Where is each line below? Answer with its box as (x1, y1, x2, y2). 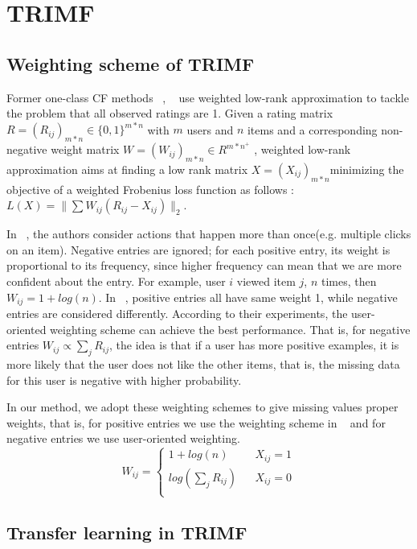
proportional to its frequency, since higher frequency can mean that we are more (6, 257, 402, 274)
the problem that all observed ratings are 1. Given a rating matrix (6, 105, 333, 122)
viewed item (236, 273, 296, 290)
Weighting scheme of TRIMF (6, 51, 255, 76)
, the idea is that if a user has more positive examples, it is (109, 336, 399, 353)
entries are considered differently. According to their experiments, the (6, 305, 348, 322)
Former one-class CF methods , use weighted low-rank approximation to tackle (6, 89, 409, 105)
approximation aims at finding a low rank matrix (6, 160, 248, 177)
